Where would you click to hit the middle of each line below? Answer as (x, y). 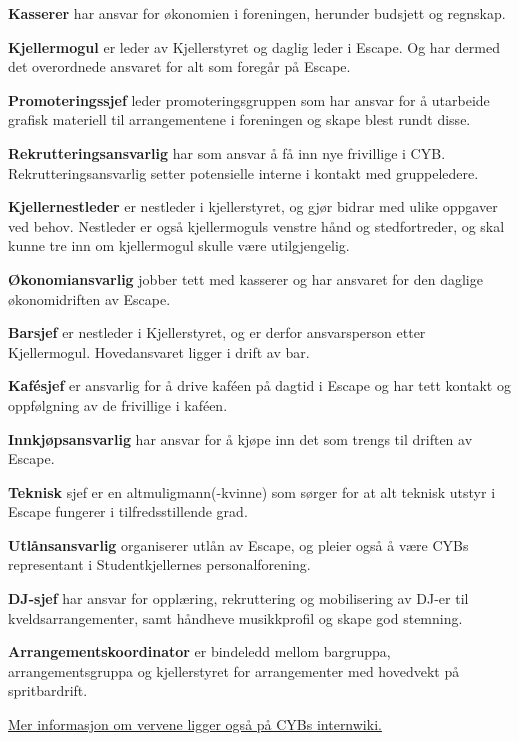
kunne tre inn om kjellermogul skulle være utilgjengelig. (179, 245)
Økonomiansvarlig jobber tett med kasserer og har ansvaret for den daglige (245, 278)
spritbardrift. (48, 690)
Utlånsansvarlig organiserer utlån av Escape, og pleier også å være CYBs (238, 544)
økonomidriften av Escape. (89, 298)
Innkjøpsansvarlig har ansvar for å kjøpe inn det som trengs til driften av (240, 438)
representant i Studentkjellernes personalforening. (159, 564)
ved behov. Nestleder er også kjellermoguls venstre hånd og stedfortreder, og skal (256, 225)
